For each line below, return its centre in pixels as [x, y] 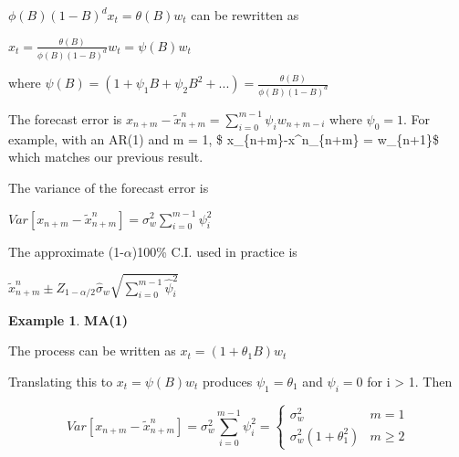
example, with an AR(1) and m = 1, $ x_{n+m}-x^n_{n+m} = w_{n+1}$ [224, 138]
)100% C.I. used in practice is [214, 251]
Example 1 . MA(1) [68, 319]
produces [228, 381]
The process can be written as [92, 351]
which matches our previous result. [106, 157]
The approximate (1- [66, 251]
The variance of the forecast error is [109, 187]
